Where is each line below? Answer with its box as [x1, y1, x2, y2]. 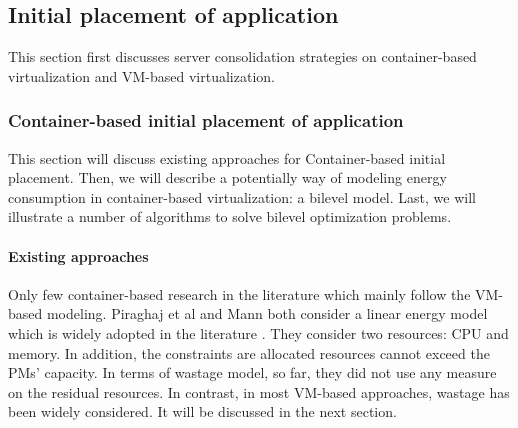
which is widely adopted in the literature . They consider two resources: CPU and [8, 322, 509, 343]
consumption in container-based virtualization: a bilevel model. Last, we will [8, 186, 476, 207]
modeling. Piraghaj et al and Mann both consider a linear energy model [46, 303, 488, 324]
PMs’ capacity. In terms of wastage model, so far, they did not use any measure [8, 362, 497, 383]
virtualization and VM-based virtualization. [8, 65, 275, 86]
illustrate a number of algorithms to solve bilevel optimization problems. [8, 206, 452, 227]
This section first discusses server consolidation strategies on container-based [8, 46, 477, 67]
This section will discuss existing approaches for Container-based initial [8, 147, 446, 168]
